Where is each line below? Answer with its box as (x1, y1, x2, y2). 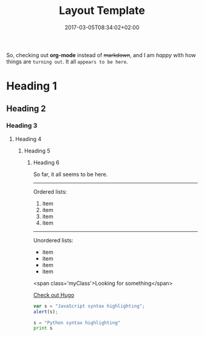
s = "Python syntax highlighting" (33, 319, 121, 325)
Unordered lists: (33, 236, 73, 243)
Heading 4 (15, 135, 42, 143)
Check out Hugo (33, 291, 75, 298)
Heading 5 (24, 147, 50, 154)
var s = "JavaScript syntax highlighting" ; (33, 303, 145, 309)
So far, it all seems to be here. (33, 171, 108, 178)
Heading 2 (6, 103, 47, 114)
